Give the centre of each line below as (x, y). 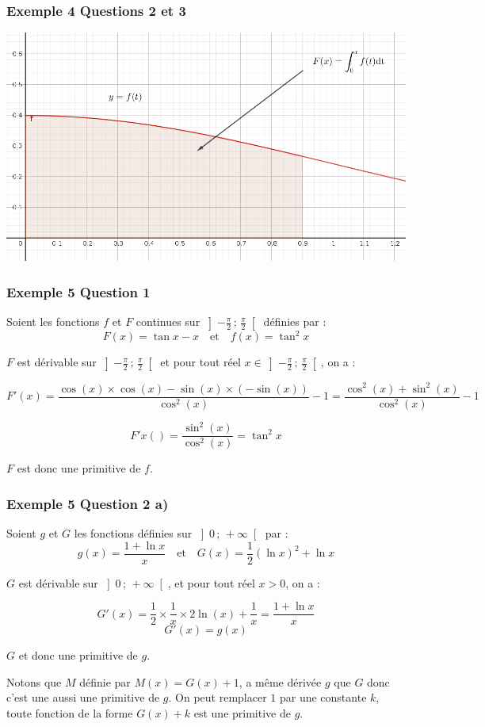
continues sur (168, 321)
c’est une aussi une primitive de (83, 697)
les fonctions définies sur (133, 532)
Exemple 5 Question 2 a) (88, 503)
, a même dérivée (280, 681)
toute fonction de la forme (70, 713)
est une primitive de (242, 713)
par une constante (323, 697)
